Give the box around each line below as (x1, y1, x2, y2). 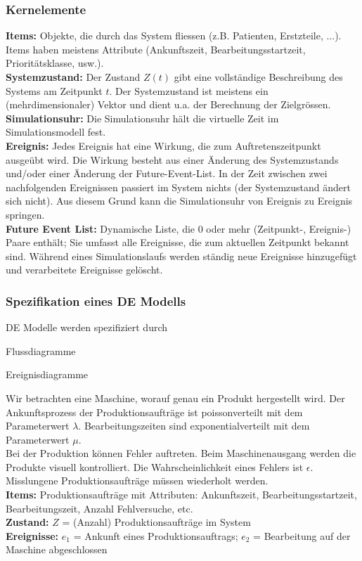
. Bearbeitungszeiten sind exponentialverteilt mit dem (78, 418, 310, 433)
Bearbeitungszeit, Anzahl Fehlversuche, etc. (6, 501, 193, 515)
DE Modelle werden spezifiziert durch (6, 320, 168, 335)
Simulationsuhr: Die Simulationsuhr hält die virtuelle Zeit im (6, 110, 279, 125)
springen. (6, 207, 45, 221)
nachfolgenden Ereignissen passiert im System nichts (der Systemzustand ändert (6, 179, 351, 194)
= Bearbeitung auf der (253, 528, 351, 543)
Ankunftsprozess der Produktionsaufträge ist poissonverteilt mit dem (6, 404, 303, 419)
